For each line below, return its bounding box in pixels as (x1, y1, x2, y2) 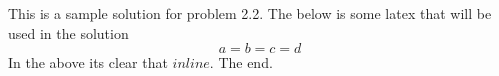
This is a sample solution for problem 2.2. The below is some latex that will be (8, 3, 492, 23)
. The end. (209, 52, 273, 73)
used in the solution (8, 22, 129, 43)
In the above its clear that (8, 52, 168, 73)
